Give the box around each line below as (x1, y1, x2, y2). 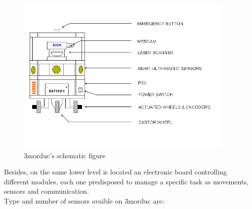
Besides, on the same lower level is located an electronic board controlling (4, 167, 227, 177)
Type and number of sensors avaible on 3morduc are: (4, 196, 165, 206)
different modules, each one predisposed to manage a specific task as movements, (4, 176, 249, 186)
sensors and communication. (4, 186, 89, 196)
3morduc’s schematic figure (24, 150, 106, 160)
